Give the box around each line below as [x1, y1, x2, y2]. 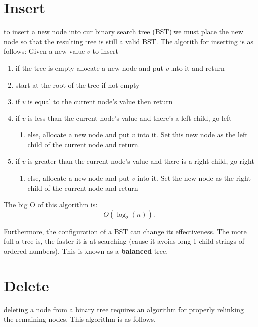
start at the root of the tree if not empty [15, 79, 140, 90]
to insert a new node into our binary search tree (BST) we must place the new [4, 26, 243, 37]
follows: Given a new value [4, 46, 85, 56]
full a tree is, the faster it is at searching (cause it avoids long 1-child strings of [4, 236, 244, 246]
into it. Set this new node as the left [137, 129, 248, 140]
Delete [4, 275, 49, 295]
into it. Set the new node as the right [137, 173, 251, 183]
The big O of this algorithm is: [4, 199, 98, 210]
